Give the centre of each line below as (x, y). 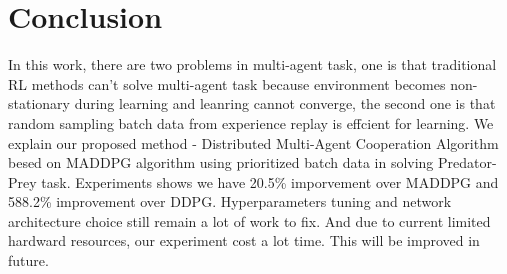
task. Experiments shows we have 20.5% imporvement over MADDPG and (270, 181)
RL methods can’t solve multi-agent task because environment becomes (227, 83)
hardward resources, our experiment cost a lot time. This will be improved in (244, 240)
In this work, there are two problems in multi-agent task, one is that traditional (252, 64)
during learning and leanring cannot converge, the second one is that (285, 103)
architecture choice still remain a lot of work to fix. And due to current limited (249, 220)
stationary (39, 103)
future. (28, 260)
